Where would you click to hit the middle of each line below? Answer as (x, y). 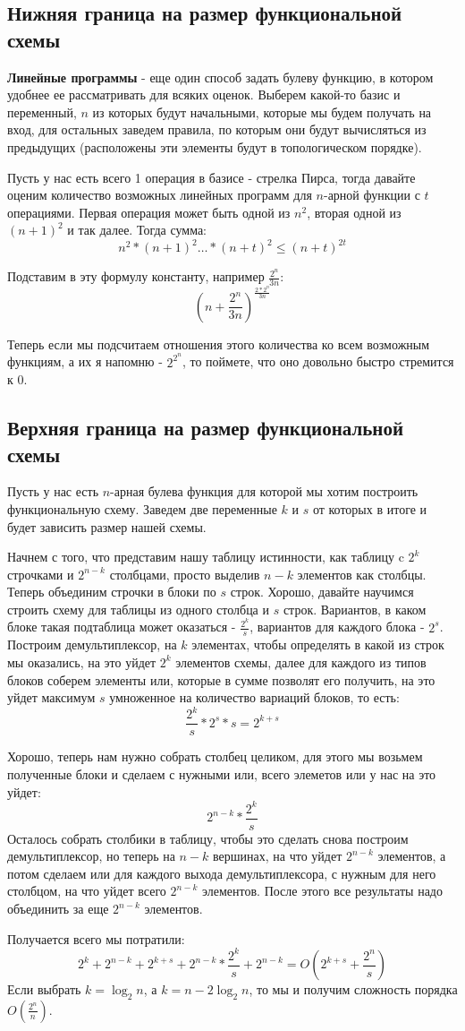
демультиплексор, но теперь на (91, 856)
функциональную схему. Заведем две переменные (142, 508)
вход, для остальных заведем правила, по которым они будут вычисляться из (217, 129)
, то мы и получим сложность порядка (353, 989)
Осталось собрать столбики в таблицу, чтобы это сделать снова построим (208, 838)
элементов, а (412, 856)
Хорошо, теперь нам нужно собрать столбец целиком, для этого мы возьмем (215, 756)
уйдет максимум (51, 697)
